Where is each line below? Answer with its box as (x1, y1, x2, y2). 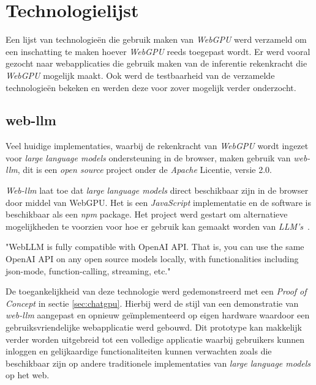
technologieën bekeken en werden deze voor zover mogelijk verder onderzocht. (6, 81, 296, 94)
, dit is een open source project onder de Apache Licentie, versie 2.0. (17, 163, 272, 176)
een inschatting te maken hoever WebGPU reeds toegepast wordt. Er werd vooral (6, 45, 310, 57)
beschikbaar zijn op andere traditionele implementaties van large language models (6, 356, 311, 369)
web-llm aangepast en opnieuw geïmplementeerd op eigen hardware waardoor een (6, 309, 310, 321)
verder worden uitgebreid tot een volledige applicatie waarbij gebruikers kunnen (6, 332, 305, 345)
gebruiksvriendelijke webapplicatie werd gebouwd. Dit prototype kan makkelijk (6, 321, 302, 334)
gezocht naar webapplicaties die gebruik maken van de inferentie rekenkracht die (6, 57, 307, 70)
